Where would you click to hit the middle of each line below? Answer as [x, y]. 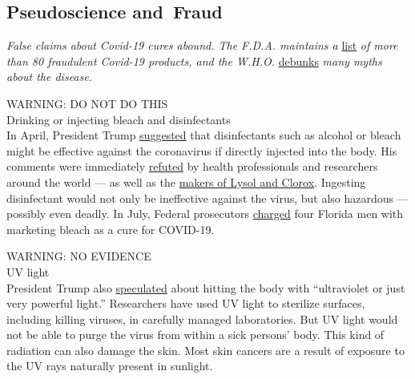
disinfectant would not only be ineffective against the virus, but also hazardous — [207, 198]
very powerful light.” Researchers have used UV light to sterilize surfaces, [186, 303]
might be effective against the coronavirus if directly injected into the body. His [202, 150]
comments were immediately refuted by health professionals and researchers [192, 166]
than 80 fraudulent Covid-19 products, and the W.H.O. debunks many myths [194, 60]
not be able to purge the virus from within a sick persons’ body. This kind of [195, 335]
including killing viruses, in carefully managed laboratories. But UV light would [202, 319]
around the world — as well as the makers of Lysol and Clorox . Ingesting [186, 181]
